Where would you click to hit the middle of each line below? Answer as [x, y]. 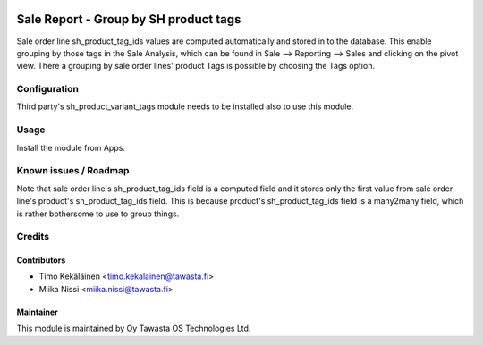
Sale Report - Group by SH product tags [129, 19]
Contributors [41, 260]
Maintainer [37, 312]
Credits [33, 237]
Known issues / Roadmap [73, 171]
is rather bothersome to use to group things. [98, 214]
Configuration [48, 89]
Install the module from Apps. [71, 147]
